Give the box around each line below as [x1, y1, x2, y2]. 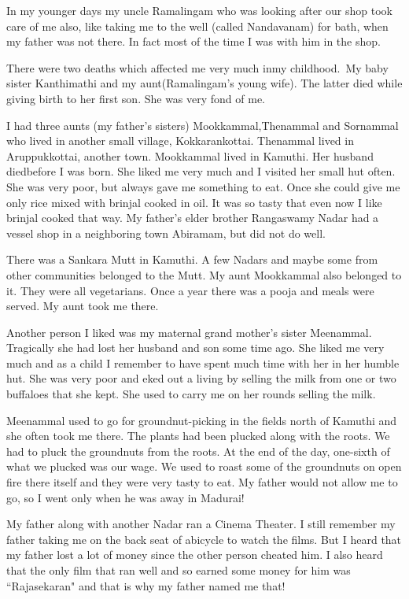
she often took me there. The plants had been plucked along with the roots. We [6, 427, 390, 444]
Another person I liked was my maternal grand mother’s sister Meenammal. [6, 324, 372, 340]
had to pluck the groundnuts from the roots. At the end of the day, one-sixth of [6, 442, 390, 459]
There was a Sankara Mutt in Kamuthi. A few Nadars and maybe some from [6, 251, 378, 268]
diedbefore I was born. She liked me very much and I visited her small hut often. [6, 163, 396, 179]
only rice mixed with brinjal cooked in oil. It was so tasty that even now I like [6, 194, 382, 210]
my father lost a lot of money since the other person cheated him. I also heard [6, 546, 383, 563]
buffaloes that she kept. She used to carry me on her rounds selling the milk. [6, 386, 376, 402]
